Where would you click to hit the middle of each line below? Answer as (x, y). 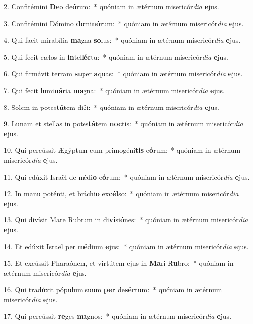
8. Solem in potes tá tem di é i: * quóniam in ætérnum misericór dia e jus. (112, 107)
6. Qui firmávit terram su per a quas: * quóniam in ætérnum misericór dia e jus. (123, 73)
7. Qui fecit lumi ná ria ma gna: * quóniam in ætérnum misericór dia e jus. (114, 90)
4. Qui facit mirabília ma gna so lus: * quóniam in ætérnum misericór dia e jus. (122, 40)
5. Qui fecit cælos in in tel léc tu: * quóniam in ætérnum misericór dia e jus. (116, 56)
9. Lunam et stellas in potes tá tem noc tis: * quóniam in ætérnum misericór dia (124, 124)
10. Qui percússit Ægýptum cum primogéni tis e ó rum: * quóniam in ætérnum (122, 150)
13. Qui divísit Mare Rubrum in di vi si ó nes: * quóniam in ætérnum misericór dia (126, 220)
